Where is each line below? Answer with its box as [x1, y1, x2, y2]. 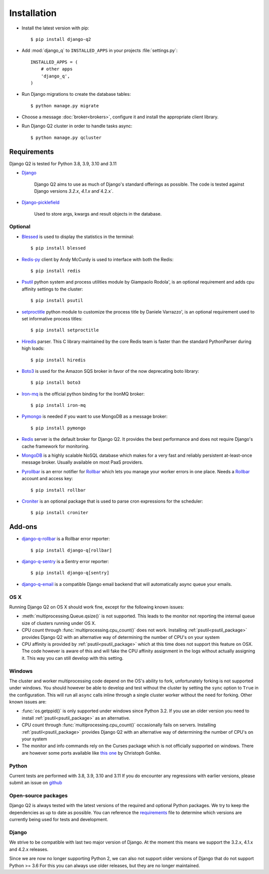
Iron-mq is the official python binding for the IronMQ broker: [21, 391, 145, 397]
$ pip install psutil [30, 297, 83, 303]
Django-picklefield [21, 200, 60, 206]
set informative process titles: [21, 315, 83, 321]
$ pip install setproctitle [30, 327, 99, 333]
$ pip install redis [30, 268, 81, 274]
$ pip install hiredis [30, 357, 86, 363]
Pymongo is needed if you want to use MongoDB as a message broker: [21, 413, 168, 419]
